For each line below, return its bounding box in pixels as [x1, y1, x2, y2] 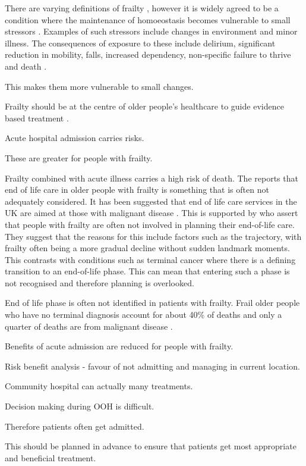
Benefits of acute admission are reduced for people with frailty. [5, 340, 234, 352]
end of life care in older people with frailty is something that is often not [5, 183, 269, 196]
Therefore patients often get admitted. [5, 420, 144, 432]
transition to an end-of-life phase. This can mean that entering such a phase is [5, 265, 290, 277]
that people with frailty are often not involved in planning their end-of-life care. [5, 218, 295, 230]
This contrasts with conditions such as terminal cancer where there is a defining [5, 253, 296, 265]
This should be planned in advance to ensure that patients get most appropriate [5, 440, 296, 452]
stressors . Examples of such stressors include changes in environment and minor [5, 25, 298, 37]
